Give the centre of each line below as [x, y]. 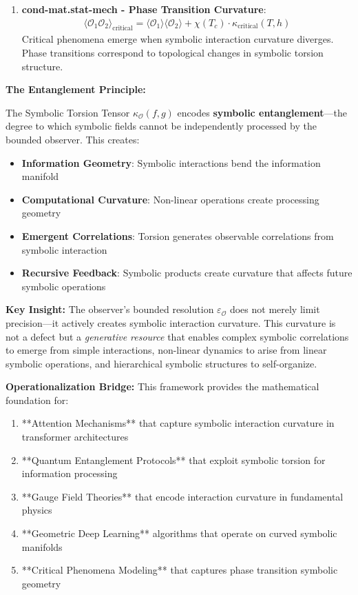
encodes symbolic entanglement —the [262, 112]
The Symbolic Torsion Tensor [68, 112]
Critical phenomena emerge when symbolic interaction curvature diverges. [178, 39]
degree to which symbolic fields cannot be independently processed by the [161, 126]
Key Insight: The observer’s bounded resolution [110, 309]
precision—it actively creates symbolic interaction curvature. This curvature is [171, 322]
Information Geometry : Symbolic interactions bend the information [171, 162]
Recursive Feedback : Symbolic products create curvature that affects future [187, 273]
